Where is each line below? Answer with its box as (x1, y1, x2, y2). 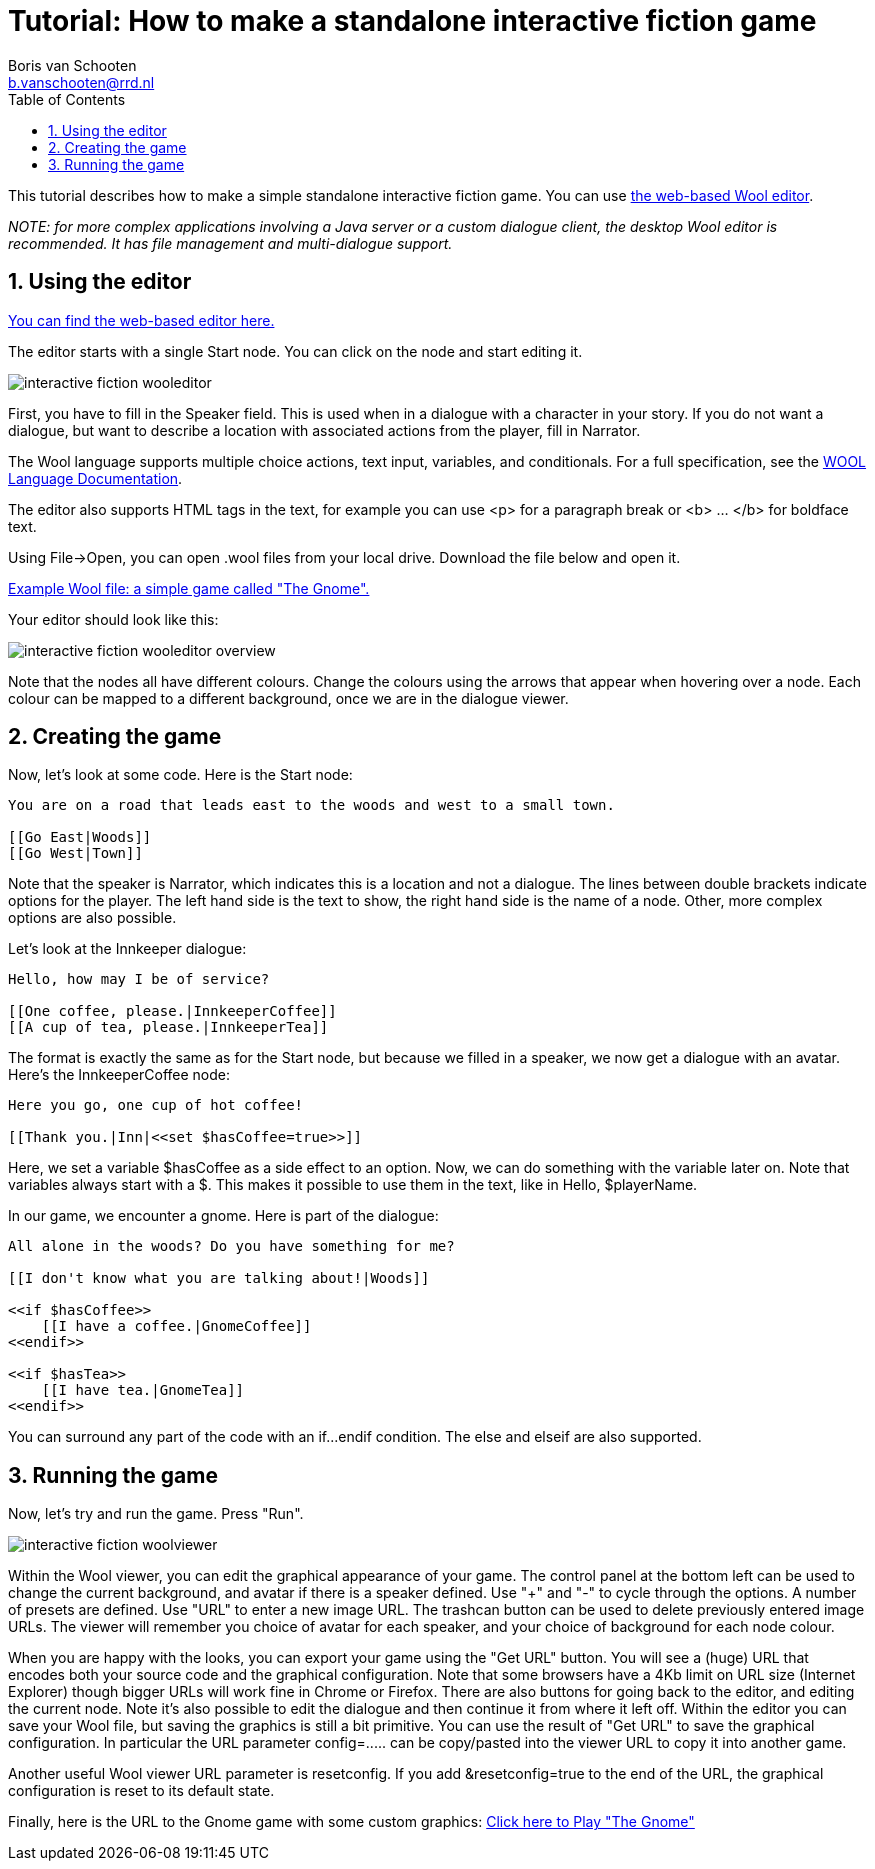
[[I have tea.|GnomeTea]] (41, 1382, 245, 1399)
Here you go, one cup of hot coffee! (8, 1097, 304, 1114)
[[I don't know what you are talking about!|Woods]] (8, 1270, 430, 1287)
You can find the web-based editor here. (8, 311, 275, 329)
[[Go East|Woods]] (8, 829, 152, 846)
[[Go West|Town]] (8, 845, 143, 862)
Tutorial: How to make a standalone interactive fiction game (8, 4, 817, 38)
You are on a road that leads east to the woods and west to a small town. (8, 797, 615, 814)
